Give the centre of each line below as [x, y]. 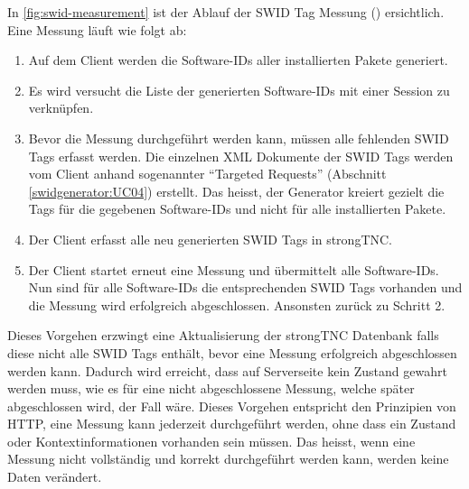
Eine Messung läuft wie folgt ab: [97, 29]
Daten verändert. [55, 477]
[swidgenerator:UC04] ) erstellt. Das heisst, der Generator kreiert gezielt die [236, 191]
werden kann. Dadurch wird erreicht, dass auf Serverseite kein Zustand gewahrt [227, 370]
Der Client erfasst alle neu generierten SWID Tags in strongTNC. [211, 239]
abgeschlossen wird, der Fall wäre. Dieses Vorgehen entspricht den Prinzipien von [232, 406]
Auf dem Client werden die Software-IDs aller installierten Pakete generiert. [238, 60]
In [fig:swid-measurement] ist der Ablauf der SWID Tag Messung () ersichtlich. [226, 12]
